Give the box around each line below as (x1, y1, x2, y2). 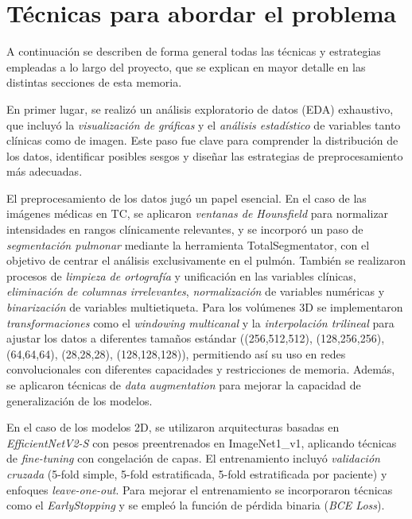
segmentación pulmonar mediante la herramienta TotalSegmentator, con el (6, 236, 370, 253)
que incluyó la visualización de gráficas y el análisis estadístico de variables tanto (6, 116, 401, 133)
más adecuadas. (6, 163, 83, 180)
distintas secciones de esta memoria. (6, 74, 182, 91)
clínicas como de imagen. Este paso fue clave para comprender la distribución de (6, 132, 398, 149)
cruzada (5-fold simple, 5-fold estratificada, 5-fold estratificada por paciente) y (6, 465, 387, 482)
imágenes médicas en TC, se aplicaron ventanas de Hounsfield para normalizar (6, 205, 389, 222)
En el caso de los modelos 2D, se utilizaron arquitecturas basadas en (6, 419, 340, 436)
